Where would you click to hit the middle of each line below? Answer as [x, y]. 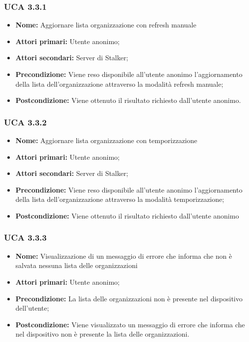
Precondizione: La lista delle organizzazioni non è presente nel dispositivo [129, 298]
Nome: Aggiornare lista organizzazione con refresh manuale [106, 25]
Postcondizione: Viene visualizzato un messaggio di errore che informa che [130, 324]
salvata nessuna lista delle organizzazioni [76, 265]
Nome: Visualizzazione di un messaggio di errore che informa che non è [124, 256]
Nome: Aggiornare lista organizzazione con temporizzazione [106, 140]
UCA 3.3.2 [25, 122]
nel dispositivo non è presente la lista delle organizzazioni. [102, 334]
